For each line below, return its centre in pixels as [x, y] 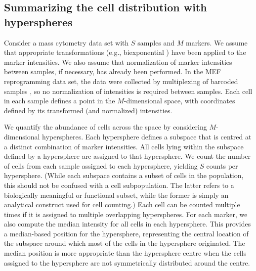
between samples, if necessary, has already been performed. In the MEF [113, 71]
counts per [222, 165]
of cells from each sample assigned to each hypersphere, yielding [101, 165]
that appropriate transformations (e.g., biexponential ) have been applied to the [125, 52]
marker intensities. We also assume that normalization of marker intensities [118, 62]
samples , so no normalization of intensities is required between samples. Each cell [128, 91]
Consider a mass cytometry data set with [66, 42]
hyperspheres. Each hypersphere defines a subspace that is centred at [147, 136]
